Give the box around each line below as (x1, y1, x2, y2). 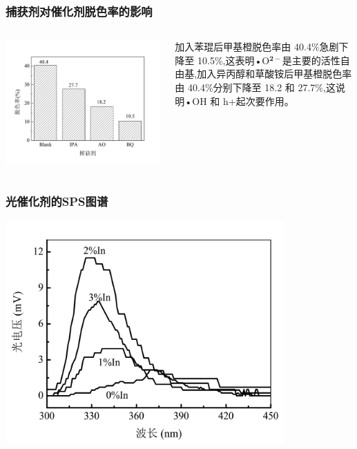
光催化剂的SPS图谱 (6, 193, 108, 210)
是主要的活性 (282, 52, 340, 67)
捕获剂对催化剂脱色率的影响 (6, 2, 153, 19)
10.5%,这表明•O (197, 52, 270, 67)
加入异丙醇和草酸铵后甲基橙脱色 (197, 66, 342, 81)
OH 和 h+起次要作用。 (192, 93, 294, 108)
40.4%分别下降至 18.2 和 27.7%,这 (188, 80, 336, 94)
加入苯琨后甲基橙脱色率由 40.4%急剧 (175, 39, 339, 54)
